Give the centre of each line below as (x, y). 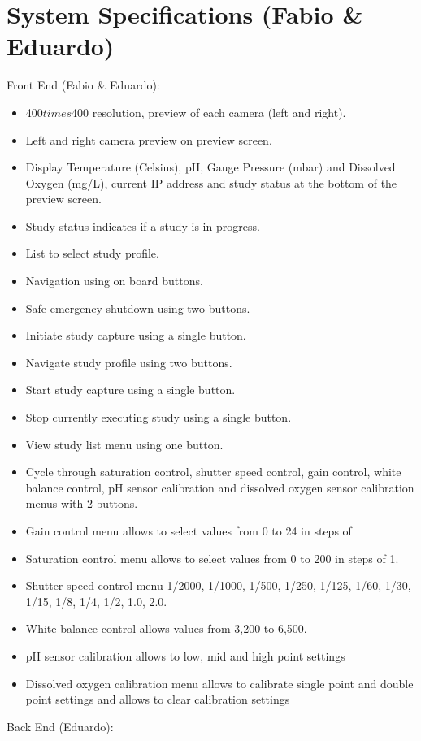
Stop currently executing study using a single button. (158, 417)
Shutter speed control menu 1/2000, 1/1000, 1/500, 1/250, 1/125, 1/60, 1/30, (218, 585)
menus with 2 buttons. (82, 503)
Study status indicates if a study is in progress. (143, 225)
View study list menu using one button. (124, 444)
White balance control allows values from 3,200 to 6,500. (166, 628)
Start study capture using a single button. (130, 390)
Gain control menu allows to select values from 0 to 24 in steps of (189, 531)
